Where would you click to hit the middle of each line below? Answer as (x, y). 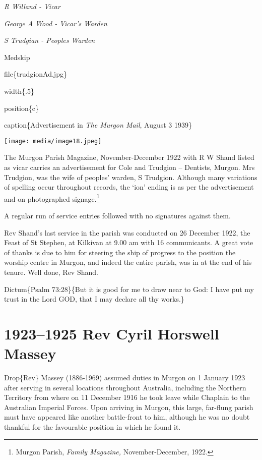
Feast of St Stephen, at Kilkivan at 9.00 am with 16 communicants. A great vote (129, 242)
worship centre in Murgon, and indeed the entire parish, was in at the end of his (128, 262)
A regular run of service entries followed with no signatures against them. (117, 216)
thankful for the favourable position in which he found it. (92, 427)
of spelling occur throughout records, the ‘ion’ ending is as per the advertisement (129, 187)
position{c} (21, 108)
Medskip (17, 57)
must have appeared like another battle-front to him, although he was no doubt (127, 417)
